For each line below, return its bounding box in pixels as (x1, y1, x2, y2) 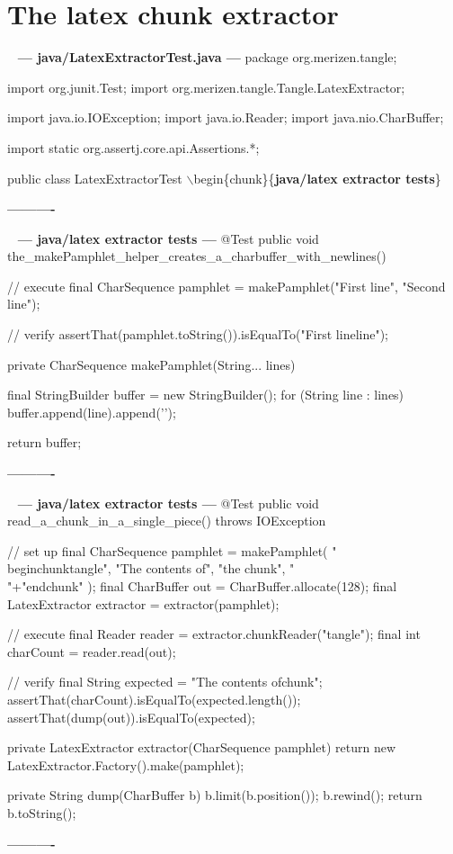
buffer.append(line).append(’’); (7, 402, 176, 421)
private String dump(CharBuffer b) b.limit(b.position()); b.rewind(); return (7, 786, 422, 805)
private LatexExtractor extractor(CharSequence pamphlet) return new (7, 738, 396, 757)
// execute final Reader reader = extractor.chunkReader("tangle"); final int (7, 625, 421, 643)
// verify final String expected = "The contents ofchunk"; (7, 672, 323, 691)
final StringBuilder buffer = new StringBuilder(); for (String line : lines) (7, 385, 404, 404)
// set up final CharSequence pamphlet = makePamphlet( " (7, 541, 337, 560)
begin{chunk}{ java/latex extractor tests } (193, 168, 441, 187)
